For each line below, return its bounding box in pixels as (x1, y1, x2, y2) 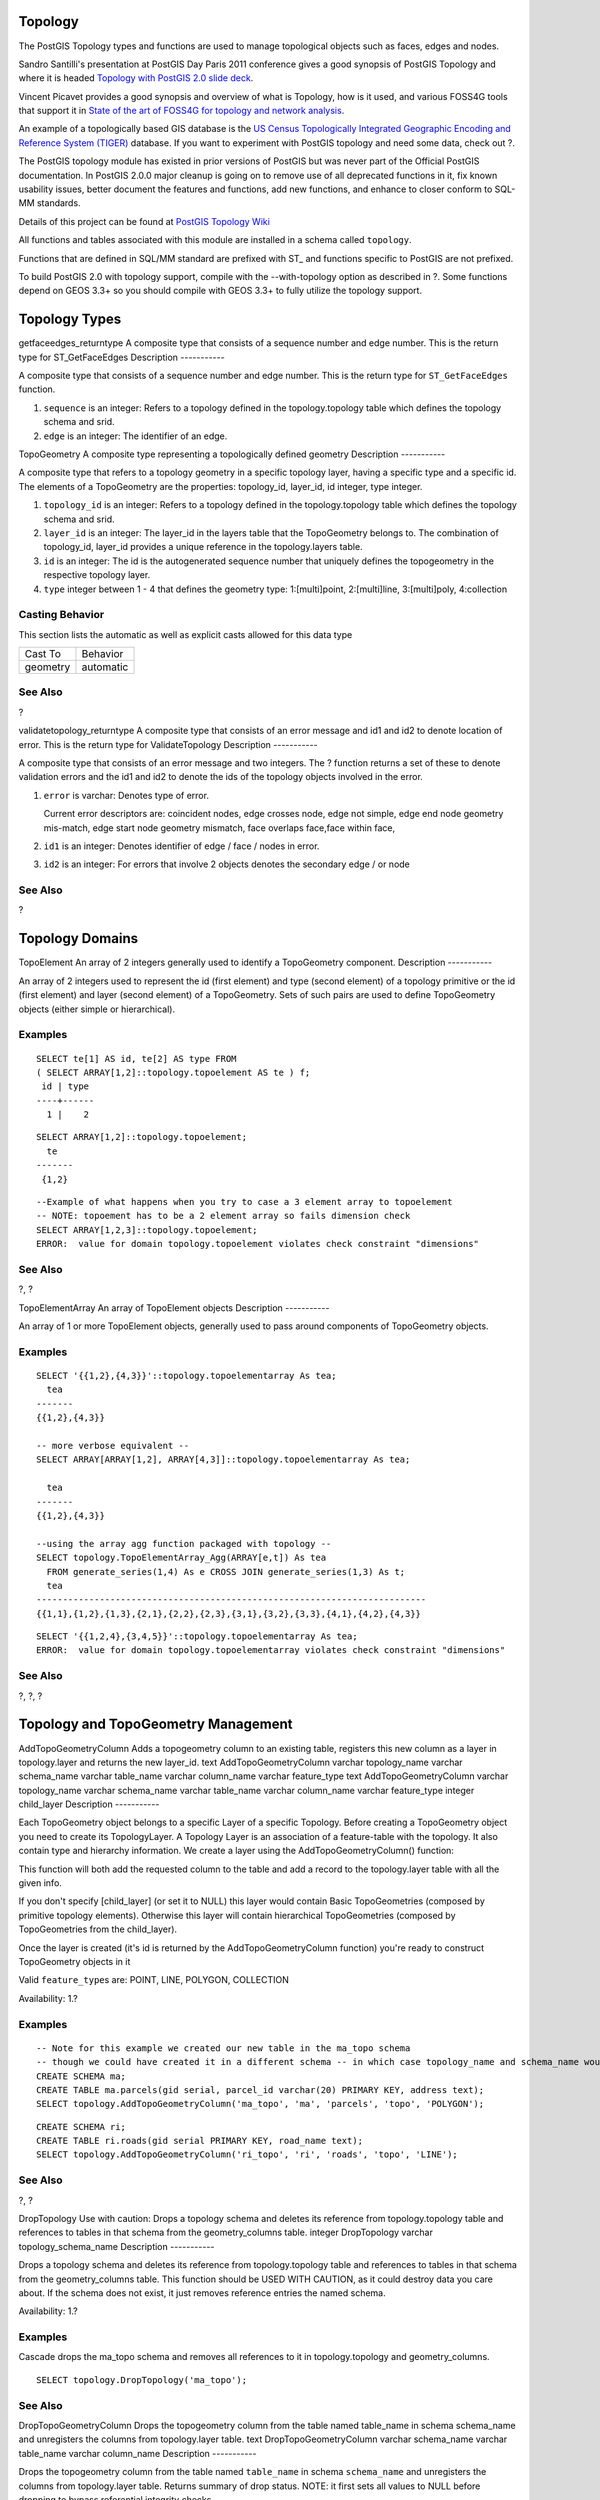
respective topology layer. (43, 569, 151, 581)
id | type (41, 1081, 90, 1092)
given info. (18, 1877, 62, 1889)
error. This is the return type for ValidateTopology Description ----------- (18, 738, 319, 750)
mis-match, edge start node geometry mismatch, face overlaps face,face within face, (43, 821, 395, 834)
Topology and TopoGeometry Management (18, 1716, 293, 1733)
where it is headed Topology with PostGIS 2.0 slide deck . (18, 72, 254, 84)
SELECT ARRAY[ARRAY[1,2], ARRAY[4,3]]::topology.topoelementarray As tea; (36, 1454, 411, 1465)
